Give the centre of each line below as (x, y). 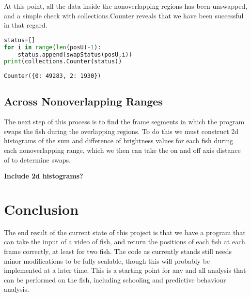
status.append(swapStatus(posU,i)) (75, 54)
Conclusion (41, 209)
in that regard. (26, 25)
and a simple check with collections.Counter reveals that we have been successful (124, 15)
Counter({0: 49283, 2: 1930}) (53, 76)
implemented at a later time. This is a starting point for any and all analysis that (125, 270)
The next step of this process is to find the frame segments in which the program (124, 122)
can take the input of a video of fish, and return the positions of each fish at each (125, 242)
